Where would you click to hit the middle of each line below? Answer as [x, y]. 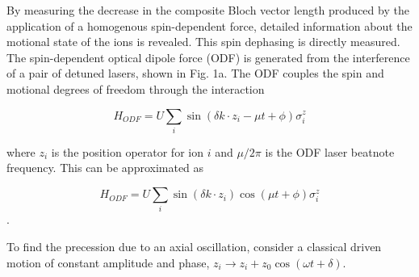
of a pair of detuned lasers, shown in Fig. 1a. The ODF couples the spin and [195, 73]
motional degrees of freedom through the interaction [136, 88]
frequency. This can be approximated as [105, 168]
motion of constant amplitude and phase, [108, 262]
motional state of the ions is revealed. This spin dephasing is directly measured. [203, 42]
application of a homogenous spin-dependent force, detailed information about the [209, 25]
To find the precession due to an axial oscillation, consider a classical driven [194, 246]
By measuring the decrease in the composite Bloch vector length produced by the [208, 10]
